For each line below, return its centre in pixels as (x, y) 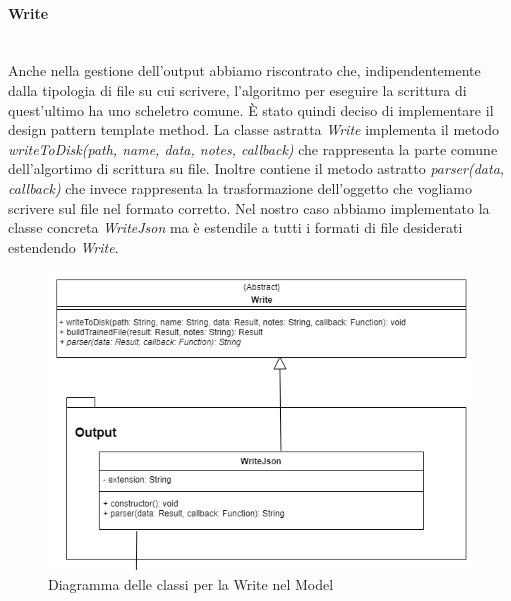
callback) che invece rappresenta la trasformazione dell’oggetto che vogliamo (240, 187)
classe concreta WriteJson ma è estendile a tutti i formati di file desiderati (235, 227)
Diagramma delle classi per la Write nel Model (191, 584)
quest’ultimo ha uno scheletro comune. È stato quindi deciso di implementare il (251, 109)
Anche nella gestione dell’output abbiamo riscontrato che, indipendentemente (244, 70)
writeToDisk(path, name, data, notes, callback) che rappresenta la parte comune (253, 148)
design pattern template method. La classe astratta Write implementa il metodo (253, 129)
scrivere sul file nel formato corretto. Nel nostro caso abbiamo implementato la (249, 207)
